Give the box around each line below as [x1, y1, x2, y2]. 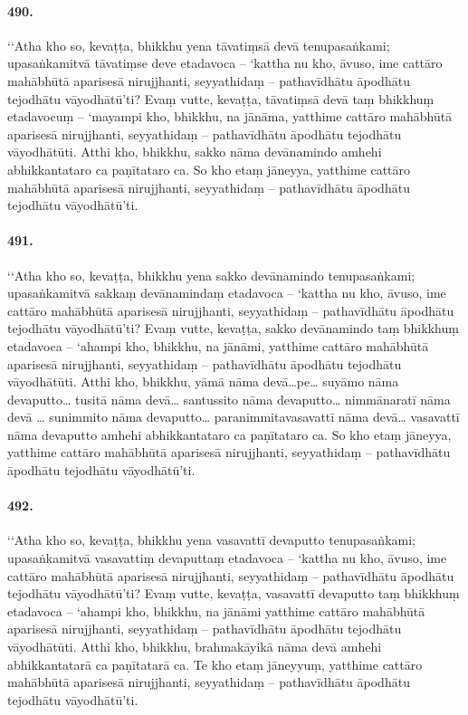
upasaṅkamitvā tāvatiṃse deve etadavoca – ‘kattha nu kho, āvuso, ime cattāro [7, 53, 443, 72]
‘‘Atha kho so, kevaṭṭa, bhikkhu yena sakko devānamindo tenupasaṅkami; [7, 265, 415, 284]
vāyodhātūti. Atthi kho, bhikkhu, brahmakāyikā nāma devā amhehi [7, 637, 382, 656]
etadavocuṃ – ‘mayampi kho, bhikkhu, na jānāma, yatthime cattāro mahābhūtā [7, 107, 453, 126]
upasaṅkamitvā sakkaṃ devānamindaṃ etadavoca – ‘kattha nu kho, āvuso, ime [7, 283, 446, 302]
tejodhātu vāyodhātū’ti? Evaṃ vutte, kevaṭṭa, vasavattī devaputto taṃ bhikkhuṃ [7, 584, 460, 603]
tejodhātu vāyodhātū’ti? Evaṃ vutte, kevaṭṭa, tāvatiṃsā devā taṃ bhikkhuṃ [7, 89, 435, 108]
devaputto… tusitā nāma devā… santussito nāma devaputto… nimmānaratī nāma [7, 389, 451, 408]
